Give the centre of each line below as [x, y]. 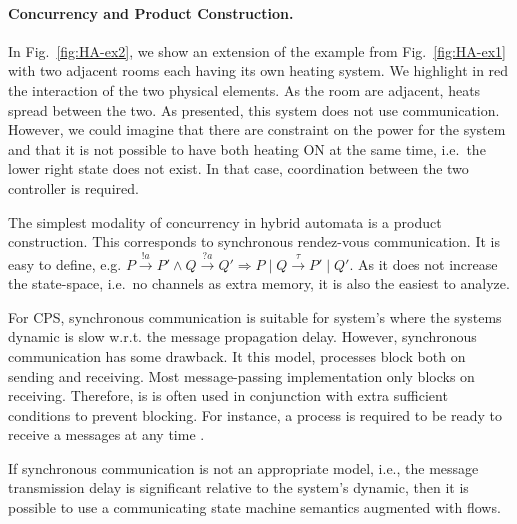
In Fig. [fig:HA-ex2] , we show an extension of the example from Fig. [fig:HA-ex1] [257, 50]
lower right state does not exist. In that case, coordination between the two [238, 168]
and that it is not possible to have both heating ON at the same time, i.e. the [247, 148]
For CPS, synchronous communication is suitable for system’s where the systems [255, 316]
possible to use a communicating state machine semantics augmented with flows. [254, 507]
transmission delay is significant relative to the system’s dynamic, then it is [238, 487]
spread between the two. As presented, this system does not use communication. [254, 109]
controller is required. [73, 187]
